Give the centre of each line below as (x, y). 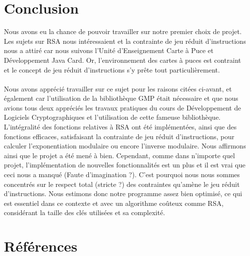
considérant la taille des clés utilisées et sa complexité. (84, 212)
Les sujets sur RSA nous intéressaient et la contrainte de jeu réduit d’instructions (125, 41)
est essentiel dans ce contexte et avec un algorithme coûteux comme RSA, (114, 203)
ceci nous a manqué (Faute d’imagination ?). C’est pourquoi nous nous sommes (122, 174)
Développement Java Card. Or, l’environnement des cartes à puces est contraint (123, 60)
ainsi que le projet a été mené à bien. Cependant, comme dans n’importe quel (119, 155)
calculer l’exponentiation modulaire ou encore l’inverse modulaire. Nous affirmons (125, 146)
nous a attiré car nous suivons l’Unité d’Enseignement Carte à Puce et (109, 50)
